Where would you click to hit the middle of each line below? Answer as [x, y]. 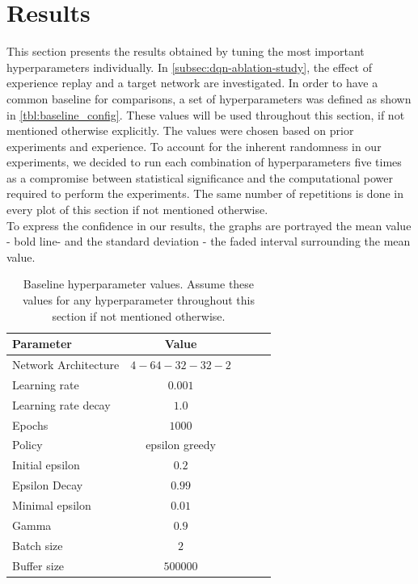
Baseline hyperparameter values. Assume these [139, 284]
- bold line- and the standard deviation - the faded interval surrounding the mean [209, 241]
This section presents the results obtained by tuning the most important [186, 51]
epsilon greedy [181, 445]
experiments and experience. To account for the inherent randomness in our [194, 146]
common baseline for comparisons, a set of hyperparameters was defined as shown [209, 98]
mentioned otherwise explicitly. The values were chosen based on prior [180, 130]
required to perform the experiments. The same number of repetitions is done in [205, 193]
